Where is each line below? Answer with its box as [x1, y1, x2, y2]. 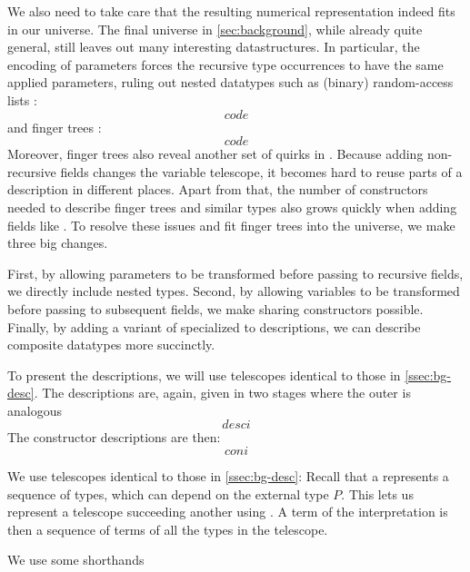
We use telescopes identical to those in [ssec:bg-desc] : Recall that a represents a [7, 467, 449, 486]
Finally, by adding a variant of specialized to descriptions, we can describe [7, 317, 421, 336]
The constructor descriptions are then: [7, 428, 221, 447]
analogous [7, 400, 62, 419]
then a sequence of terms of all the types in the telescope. [7, 519, 328, 538]
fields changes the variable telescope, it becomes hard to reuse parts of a [60, 162, 463, 181]
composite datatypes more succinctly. [7, 335, 215, 354]
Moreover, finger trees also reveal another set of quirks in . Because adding [7, 144, 424, 163]
